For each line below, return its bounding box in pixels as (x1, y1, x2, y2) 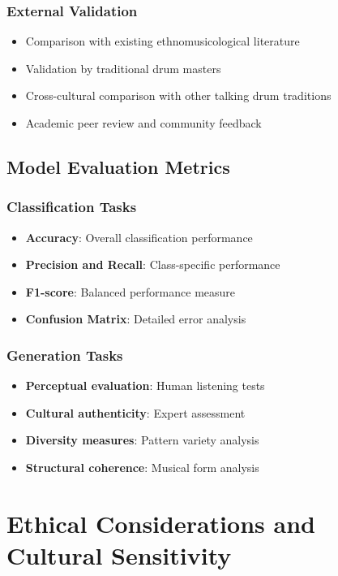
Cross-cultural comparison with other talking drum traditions (25, 87, 332, 104)
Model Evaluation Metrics (6, 154, 230, 179)
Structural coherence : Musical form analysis (25, 458, 259, 475)
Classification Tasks (6, 197, 137, 217)
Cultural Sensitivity (6, 538, 232, 571)
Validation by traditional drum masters (25, 59, 221, 76)
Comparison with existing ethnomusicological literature (25, 32, 300, 50)
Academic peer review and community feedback (25, 115, 262, 131)
